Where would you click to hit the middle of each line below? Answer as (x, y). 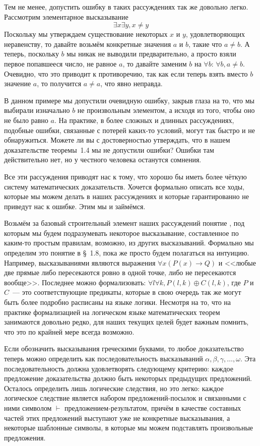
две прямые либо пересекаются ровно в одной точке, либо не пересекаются (120, 272)
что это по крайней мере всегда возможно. (69, 331)
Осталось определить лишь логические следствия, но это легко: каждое (114, 388)
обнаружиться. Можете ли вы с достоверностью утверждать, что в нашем (117, 140)
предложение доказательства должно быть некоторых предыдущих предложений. (128, 378)
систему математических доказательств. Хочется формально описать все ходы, (124, 186)
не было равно (26, 120)
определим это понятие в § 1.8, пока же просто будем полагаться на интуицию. (127, 253)
